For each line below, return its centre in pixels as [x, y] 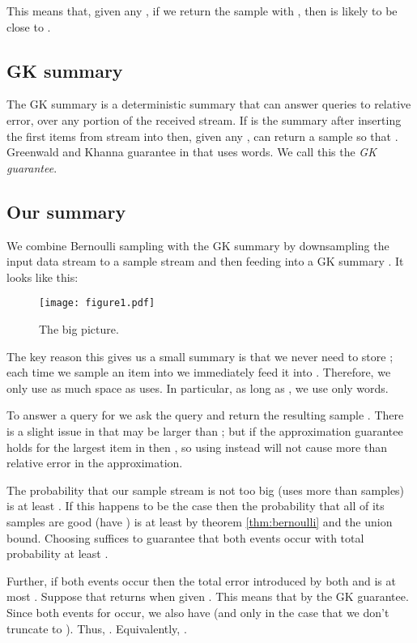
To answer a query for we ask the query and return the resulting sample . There [205, 415]
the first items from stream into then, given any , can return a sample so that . [202, 136]
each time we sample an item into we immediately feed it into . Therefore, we [199, 372]
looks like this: [43, 277]
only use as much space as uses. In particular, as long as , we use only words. [198, 388]
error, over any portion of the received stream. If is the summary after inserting [204, 119]
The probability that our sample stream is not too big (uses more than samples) [206, 490]
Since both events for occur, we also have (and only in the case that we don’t [198, 612]
